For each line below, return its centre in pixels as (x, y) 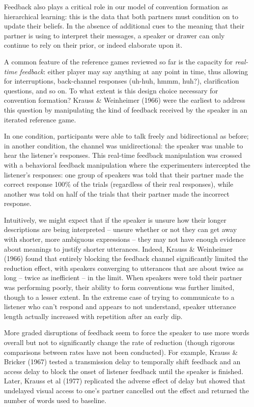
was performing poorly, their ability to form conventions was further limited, (119, 287)
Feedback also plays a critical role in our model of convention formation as (116, 6)
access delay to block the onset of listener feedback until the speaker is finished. (124, 371)
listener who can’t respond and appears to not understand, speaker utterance (120, 306)
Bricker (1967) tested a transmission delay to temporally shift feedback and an (122, 362)
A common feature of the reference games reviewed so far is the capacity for (118, 61)
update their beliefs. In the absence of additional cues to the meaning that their (124, 26)
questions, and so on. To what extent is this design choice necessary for (111, 90)
